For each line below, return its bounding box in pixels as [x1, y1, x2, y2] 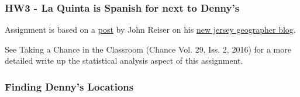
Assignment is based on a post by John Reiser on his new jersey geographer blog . [5, 23, 296, 36]
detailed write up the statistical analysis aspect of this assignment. [5, 54, 243, 67]
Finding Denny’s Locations [5, 79, 134, 93]
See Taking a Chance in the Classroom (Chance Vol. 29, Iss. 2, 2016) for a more [5, 43, 291, 55]
